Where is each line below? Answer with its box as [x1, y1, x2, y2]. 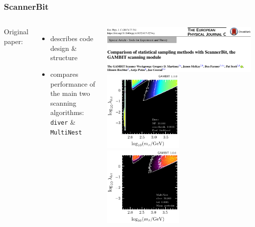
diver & [50, 116, 76, 127]
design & [50, 43, 77, 53]
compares [50, 69, 78, 79]
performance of [50, 78, 96, 89]
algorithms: [50, 107, 84, 117]
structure [50, 52, 78, 63]
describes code [50, 33, 93, 44]
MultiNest [50, 129, 82, 136]
